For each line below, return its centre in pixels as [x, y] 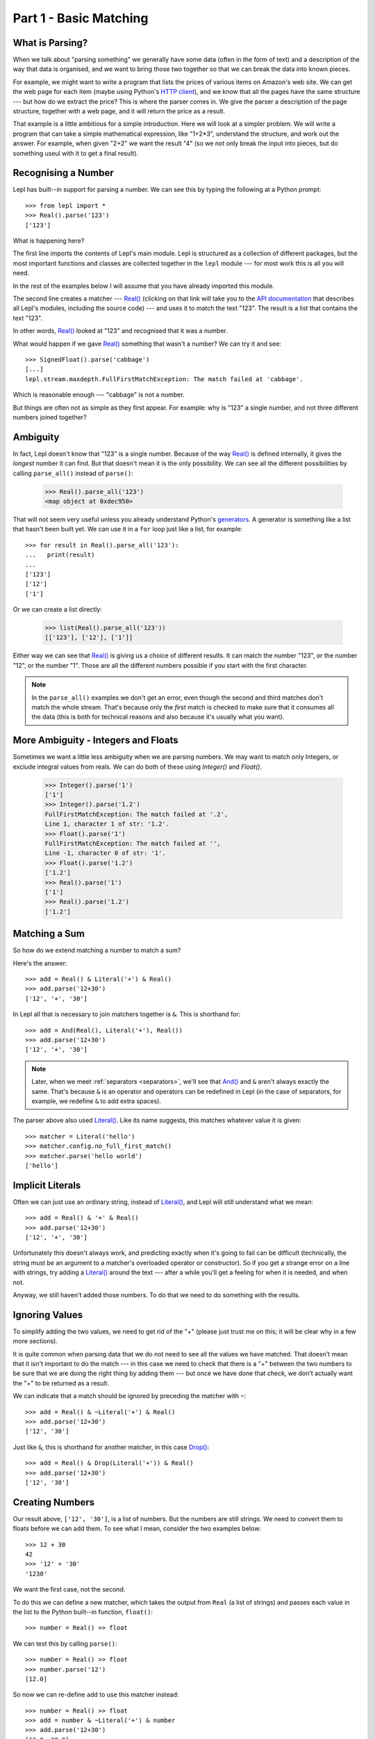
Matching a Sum [49, 934]
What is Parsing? [50, 43]
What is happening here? [49, 241]
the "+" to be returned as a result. [61, 1383]
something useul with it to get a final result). [76, 153]
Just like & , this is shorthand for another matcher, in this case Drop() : [111, 1447]
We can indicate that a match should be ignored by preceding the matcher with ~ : [130, 1396]
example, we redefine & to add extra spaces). [97, 1101]
